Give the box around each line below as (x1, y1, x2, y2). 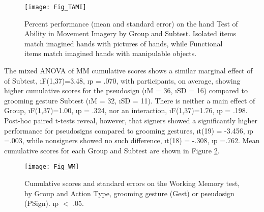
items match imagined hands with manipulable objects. (24, 48, 197, 59)
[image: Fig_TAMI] (24, 4, 86, 11)
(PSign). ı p (24, 198, 59, 208)
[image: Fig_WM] (24, 163, 79, 171)
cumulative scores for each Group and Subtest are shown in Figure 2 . (4, 145, 220, 155)
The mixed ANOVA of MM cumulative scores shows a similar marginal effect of (4, 65, 253, 76)
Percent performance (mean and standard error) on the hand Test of (24, 18, 238, 29)
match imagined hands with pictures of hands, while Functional (24, 38, 223, 48)
